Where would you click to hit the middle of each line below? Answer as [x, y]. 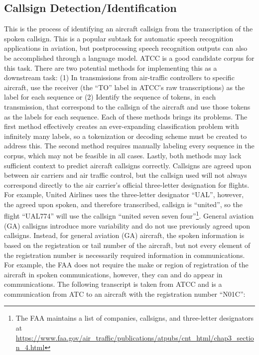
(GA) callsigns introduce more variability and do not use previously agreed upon [127, 225]
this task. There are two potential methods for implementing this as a [111, 67]
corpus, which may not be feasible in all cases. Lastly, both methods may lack [123, 155]
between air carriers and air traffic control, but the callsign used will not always [126, 175]
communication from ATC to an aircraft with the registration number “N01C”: [125, 294]
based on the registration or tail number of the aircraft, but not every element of [127, 245]
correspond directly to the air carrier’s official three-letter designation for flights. [127, 184]
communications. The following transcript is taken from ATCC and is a [113, 284]
